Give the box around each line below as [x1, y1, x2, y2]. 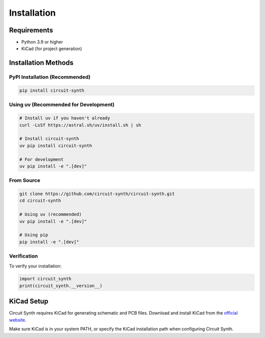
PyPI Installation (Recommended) [9, 74, 91, 80]
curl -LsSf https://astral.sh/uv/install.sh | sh [19, 122, 141, 128]
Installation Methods [9, 59, 74, 67]
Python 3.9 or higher [21, 39, 63, 45]
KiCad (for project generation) [21, 46, 82, 52]
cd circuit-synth [19, 198, 61, 204]
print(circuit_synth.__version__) [19, 283, 103, 288]
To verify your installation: [9, 263, 62, 269]
